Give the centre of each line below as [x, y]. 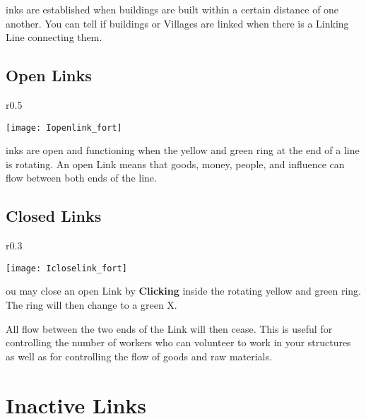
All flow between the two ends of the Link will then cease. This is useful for [169, 328]
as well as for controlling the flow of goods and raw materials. [139, 356]
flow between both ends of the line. [81, 178]
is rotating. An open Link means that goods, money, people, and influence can [175, 164]
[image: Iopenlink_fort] [64, 128]
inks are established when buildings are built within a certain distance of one [172, 9]
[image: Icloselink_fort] [66, 268]
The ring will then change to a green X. [91, 305]
